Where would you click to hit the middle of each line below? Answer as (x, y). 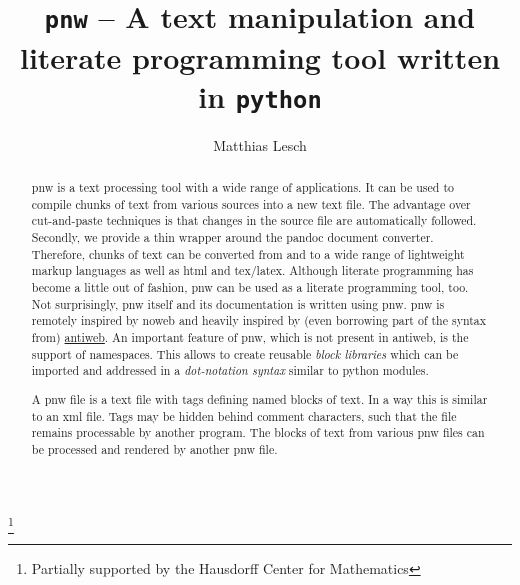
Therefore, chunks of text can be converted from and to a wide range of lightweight (248, 253)
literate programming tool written (260, 56)
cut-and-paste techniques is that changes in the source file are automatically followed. (254, 220)
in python (260, 95)
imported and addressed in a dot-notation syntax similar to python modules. (230, 370)
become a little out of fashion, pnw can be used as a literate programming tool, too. (250, 287)
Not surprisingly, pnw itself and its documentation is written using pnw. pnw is (238, 303)
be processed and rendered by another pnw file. (154, 448)
